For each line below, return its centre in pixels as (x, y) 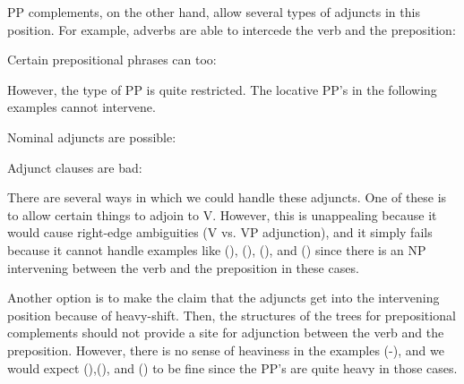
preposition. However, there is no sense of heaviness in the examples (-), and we (226, 350)
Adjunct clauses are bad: (75, 167)
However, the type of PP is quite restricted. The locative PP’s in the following (222, 89)
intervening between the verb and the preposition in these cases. (183, 267)
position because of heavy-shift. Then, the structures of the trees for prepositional (232, 315)
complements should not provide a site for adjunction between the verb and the (226, 333)
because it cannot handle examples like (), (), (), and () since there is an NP (217, 249)
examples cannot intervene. (82, 107)
